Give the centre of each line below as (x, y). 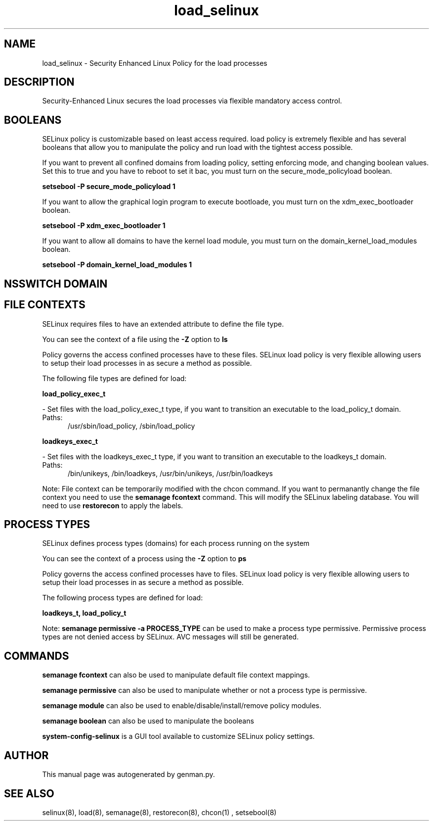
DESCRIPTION (39, 82)
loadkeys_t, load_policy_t (84, 613)
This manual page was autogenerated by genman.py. (129, 775)
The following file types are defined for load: (114, 378)
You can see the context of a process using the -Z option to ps (144, 559)
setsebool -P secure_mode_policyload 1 (109, 187)
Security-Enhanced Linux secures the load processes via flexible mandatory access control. (192, 101)
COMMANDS (37, 656)
